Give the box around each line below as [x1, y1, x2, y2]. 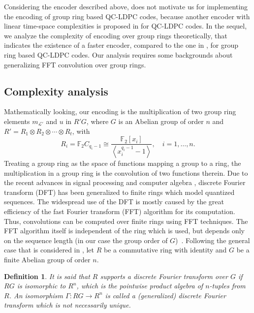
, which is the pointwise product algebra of [76, 281, 203, 291]
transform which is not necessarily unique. [4, 300, 131, 310]
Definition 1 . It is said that [4, 271, 90, 281]
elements [4, 116, 30, 126]
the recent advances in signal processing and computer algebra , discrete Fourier [4, 177, 246, 188]
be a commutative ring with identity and [104, 245, 227, 255]
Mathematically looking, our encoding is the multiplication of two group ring [4, 106, 236, 117]
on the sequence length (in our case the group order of [4, 235, 168, 245]
